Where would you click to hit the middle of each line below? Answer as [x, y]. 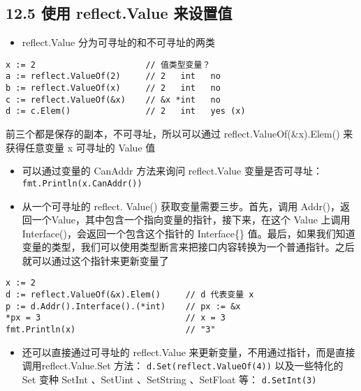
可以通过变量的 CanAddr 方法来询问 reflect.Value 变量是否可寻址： [172, 171]
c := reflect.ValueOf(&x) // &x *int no [113, 99]
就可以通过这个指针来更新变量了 [95, 260]
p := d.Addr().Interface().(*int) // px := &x [123, 306]
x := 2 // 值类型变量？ [108, 65]
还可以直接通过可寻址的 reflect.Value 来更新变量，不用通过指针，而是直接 [189, 352]
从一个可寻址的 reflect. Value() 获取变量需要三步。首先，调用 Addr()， [181, 206]
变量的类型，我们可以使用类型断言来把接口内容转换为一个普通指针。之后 [188, 247]
